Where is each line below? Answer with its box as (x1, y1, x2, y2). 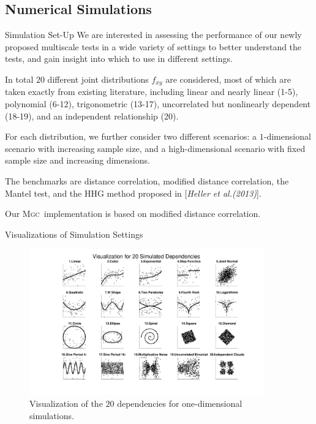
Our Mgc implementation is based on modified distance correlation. (5, 207, 261, 220)
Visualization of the (29, 397, 103, 410)
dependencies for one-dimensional (117, 397, 243, 410)
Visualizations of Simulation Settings (5, 227, 143, 240)
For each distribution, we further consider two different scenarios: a (5, 130, 257, 143)
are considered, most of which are (165, 72, 291, 85)
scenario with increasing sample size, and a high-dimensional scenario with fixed (5, 142, 306, 154)
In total (5, 72, 34, 85)
